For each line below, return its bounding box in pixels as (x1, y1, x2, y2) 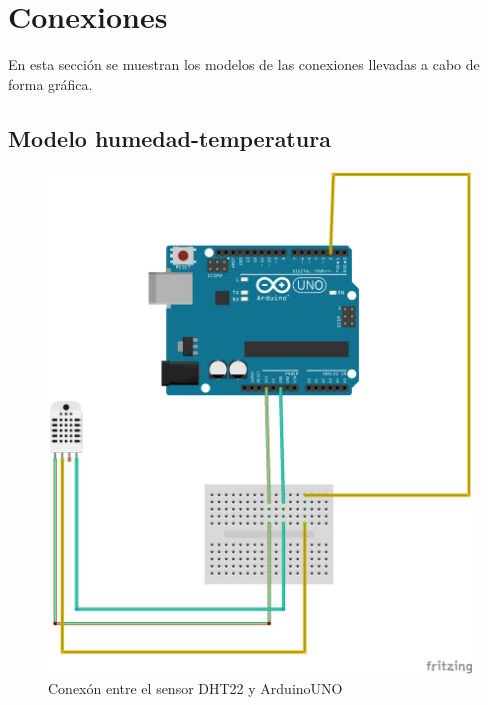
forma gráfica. (8, 73, 93, 94)
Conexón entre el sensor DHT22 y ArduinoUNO (48, 677, 343, 698)
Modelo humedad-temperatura (8, 122, 331, 153)
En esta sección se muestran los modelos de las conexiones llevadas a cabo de (8, 54, 480, 75)
